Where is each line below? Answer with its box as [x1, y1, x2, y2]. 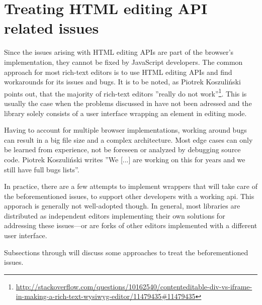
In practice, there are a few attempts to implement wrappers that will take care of [4, 181, 257, 191]
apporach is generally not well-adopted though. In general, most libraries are [4, 200, 240, 211]
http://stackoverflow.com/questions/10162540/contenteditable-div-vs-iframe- [16, 281, 252, 291]
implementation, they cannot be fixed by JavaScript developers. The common [4, 56, 243, 67]
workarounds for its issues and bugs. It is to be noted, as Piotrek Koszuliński [4, 76, 241, 87]
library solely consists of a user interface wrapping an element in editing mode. [4, 108, 247, 118]
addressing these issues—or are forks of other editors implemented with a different [4, 220, 257, 231]
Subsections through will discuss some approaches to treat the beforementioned [4, 247, 248, 257]
